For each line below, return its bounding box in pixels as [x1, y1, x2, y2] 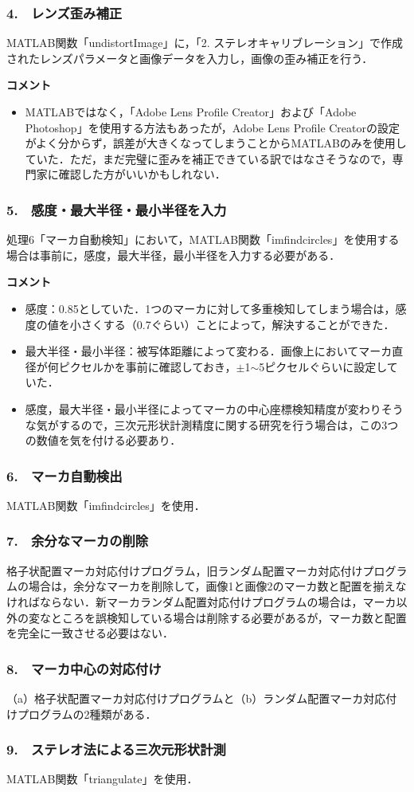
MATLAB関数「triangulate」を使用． [6, 770, 198, 787]
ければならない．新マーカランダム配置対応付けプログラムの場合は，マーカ [6, 593, 396, 610]
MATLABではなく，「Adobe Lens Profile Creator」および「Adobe [25, 104, 357, 120]
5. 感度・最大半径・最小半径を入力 [6, 199, 227, 219]
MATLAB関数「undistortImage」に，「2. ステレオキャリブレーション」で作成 [6, 34, 404, 51]
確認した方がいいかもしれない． [58, 166, 226, 182]
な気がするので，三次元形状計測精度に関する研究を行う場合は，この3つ [25, 416, 399, 433]
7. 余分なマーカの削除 [6, 531, 149, 551]
